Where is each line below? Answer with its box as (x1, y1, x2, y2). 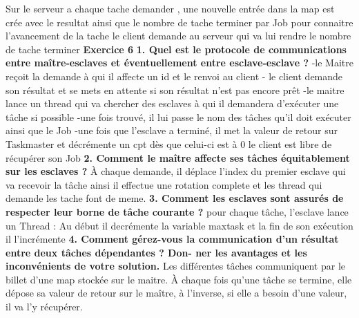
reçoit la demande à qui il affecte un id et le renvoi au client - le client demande (6, 68, 343, 83)
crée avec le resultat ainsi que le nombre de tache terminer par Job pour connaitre (6, 15, 353, 29)
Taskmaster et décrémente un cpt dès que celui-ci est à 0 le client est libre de (6, 136, 332, 151)
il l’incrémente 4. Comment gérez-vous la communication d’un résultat (6, 232, 339, 246)
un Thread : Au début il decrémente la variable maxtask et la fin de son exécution (6, 218, 353, 232)
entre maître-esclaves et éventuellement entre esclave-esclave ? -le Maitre (6, 55, 353, 70)
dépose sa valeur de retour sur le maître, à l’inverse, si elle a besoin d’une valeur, (6, 286, 347, 300)
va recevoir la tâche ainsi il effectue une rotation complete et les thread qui (6, 177, 322, 191)
